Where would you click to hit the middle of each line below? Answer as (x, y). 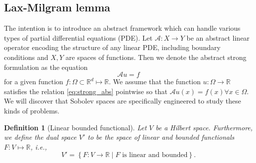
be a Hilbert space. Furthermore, (204, 127)
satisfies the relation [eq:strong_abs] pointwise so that (86, 91)
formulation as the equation (46, 67)
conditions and (26, 57)
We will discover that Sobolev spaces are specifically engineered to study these (123, 101)
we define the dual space (40, 137)
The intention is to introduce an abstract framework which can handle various (122, 28)
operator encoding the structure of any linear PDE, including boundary (112, 47)
